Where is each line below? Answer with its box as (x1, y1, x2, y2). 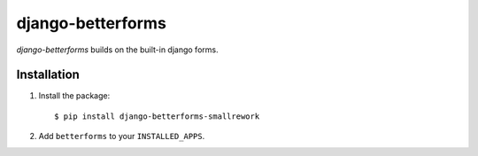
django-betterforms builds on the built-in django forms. (16, 44, 219, 55)
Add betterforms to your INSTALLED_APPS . (38, 131, 205, 142)
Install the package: (38, 90, 111, 101)
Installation (16, 67, 80, 82)
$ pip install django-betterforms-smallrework (54, 111, 260, 121)
